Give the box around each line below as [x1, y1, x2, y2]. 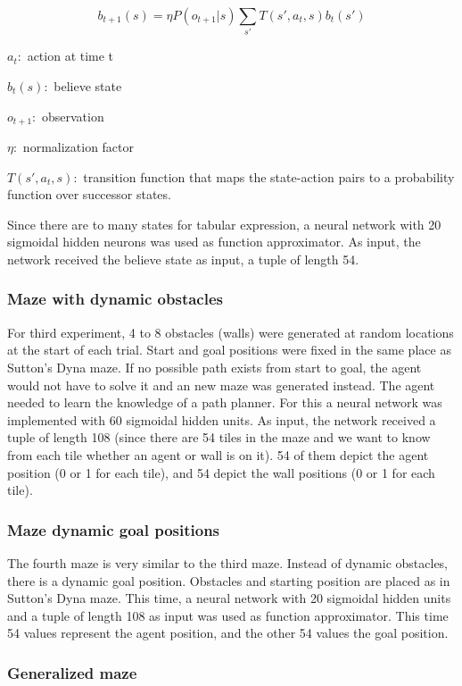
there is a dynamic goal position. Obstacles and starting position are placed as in [7, 571, 450, 590]
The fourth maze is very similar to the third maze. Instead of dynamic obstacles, [7, 553, 449, 572]
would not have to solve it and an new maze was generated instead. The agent [7, 375, 435, 394]
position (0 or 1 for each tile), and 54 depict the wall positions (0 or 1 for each [7, 463, 435, 481]
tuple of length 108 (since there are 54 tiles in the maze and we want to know [7, 428, 431, 447]
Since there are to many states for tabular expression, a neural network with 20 [7, 214, 441, 233]
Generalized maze [7, 661, 137, 683]
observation [41, 106, 104, 125]
